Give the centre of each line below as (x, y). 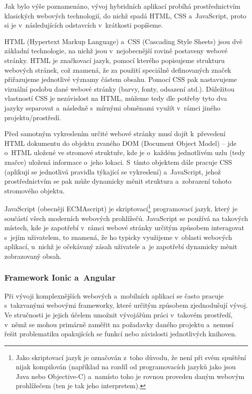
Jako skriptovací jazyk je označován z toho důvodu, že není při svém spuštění (131, 357)
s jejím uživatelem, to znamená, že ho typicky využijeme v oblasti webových (118, 237)
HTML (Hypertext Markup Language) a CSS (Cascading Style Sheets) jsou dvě (123, 41)
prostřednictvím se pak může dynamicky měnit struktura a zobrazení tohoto (118, 181)
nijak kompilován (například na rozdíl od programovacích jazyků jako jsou (126, 367)
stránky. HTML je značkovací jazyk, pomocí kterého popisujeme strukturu (115, 60)
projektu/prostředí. (33, 117)
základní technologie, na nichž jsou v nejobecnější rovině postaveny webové (116, 51)
